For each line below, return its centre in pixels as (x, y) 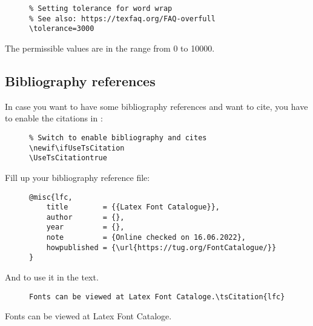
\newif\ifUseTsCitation (77, 148)
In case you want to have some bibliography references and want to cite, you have (156, 106)
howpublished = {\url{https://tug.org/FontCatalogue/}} (161, 247)
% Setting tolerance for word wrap (101, 8)
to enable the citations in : (54, 118)
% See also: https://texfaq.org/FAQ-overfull (122, 19)
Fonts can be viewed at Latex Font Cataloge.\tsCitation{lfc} (157, 297)
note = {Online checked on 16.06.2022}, (146, 238)
